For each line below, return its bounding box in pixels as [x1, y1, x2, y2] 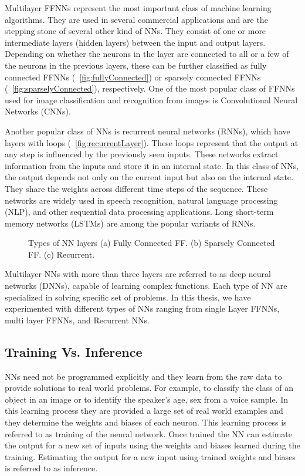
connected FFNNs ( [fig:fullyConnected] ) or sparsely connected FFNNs [5, 70, 261, 83]
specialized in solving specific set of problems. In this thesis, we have [5, 291, 251, 303]
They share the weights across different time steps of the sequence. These [5, 182, 268, 194]
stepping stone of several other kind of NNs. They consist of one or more [5, 25, 266, 37]
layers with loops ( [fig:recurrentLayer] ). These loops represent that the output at [5, 136, 299, 148]
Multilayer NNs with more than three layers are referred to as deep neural [5, 268, 272, 280]
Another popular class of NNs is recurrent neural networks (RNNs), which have [5, 124, 290, 137]
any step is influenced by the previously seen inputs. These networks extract [5, 148, 279, 160]
